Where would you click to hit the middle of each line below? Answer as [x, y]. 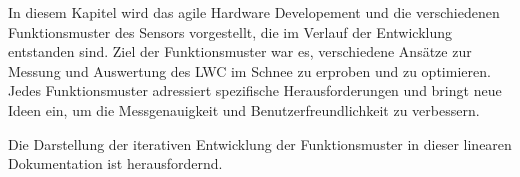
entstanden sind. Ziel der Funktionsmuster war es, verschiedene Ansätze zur [240, 51]
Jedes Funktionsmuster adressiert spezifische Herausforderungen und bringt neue [255, 90]
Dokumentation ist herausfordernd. [115, 163]
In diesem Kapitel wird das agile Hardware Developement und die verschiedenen [254, 12]
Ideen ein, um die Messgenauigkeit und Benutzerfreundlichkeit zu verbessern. [244, 109]
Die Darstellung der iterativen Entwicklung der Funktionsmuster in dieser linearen [260, 143]
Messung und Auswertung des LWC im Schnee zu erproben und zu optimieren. [249, 70]
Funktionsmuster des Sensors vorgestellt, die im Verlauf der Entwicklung [230, 31]
